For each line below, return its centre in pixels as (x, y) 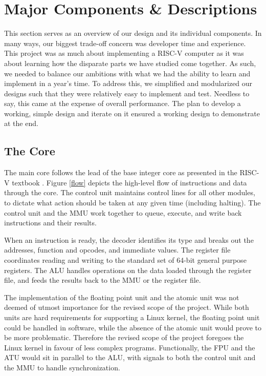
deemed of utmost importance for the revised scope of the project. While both (127, 307)
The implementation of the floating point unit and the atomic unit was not (122, 297)
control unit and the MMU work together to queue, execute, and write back (123, 212)
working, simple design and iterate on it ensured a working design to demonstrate (132, 113)
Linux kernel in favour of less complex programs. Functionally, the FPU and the (130, 347)
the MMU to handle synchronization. (62, 367)
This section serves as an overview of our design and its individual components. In (133, 33)
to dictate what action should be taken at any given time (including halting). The (132, 203)
